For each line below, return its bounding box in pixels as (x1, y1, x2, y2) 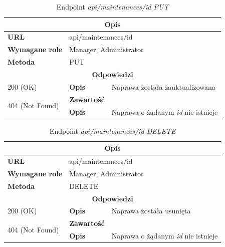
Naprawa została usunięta (111, 205, 191, 216)
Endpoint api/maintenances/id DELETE (49, 125, 176, 136)
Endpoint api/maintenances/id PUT (56, 2, 169, 12)
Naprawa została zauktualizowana (111, 81, 215, 92)
